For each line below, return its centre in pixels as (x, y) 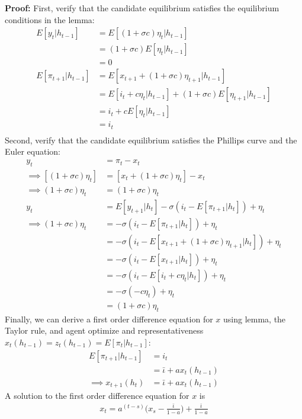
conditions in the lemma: (50, 19)
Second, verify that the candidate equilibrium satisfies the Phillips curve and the (151, 140)
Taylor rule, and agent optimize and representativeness (104, 330)
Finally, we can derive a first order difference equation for (109, 319)
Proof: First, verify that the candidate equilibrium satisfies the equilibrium (142, 8)
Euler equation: (33, 151)
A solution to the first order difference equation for (97, 396)
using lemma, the (255, 319)
